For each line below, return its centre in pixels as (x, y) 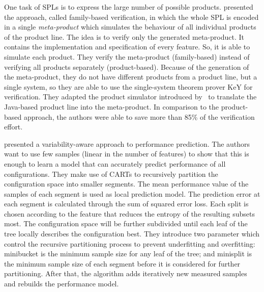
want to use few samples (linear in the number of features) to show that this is (127, 154)
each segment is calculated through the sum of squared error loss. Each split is (126, 204)
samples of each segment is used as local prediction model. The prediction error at (132, 193)
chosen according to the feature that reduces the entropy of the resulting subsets (129, 213)
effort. (13, 127)
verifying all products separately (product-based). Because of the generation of (127, 67)
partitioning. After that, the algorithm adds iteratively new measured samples (126, 273)
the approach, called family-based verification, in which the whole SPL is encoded (131, 17)
